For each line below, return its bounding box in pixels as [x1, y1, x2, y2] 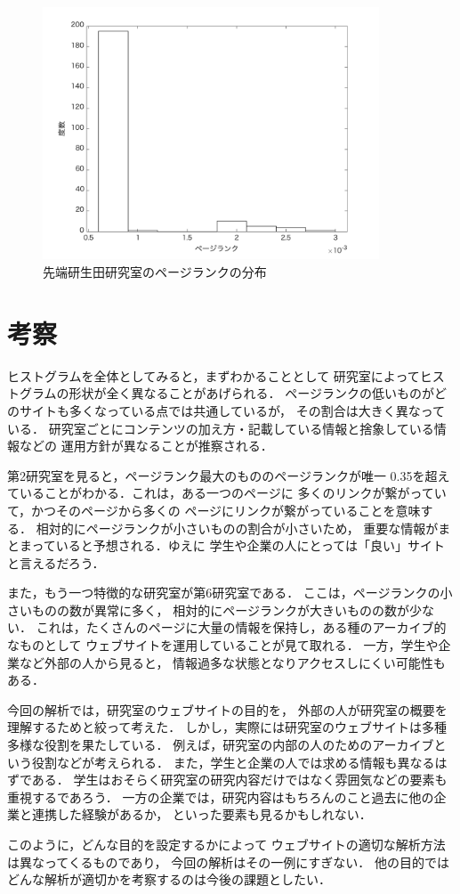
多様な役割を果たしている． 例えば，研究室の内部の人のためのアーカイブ [7, 736, 434, 754]
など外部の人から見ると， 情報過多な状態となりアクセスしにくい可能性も [19, 653, 446, 671]
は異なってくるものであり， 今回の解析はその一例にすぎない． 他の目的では [7, 852, 449, 871]
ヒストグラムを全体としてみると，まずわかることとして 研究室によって [7, 366, 420, 385]
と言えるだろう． [7, 553, 105, 572]
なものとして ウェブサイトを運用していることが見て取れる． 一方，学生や [7, 636, 439, 654]
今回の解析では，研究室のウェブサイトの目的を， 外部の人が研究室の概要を [7, 700, 448, 719]
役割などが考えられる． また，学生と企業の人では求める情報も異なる [31, 752, 435, 771]
